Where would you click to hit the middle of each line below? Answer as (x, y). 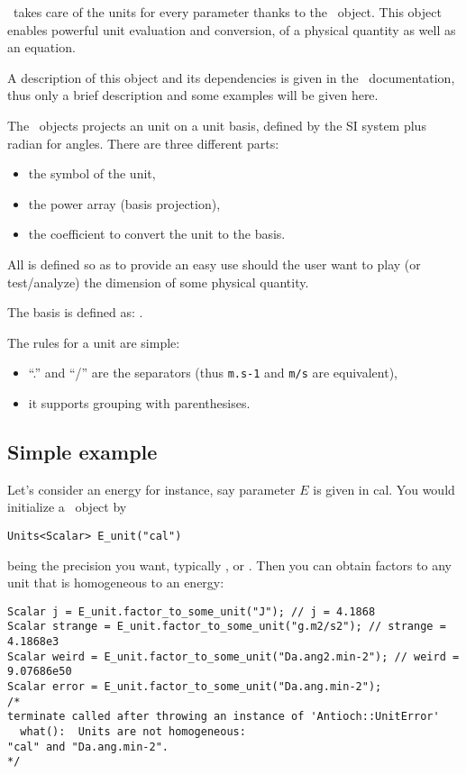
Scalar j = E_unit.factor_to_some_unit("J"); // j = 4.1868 (192, 611)
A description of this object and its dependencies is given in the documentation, (231, 77)
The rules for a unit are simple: (94, 342)
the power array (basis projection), (124, 203)
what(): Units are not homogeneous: (133, 732)
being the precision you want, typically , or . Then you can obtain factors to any (230, 565)
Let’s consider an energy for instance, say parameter (151, 489)
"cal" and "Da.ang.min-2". (88, 747)
